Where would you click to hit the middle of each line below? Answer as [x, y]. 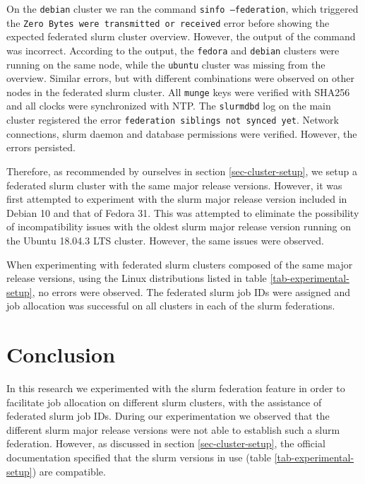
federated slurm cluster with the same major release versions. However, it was [174, 185]
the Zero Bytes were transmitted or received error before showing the [168, 22]
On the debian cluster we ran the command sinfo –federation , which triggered [182, 8]
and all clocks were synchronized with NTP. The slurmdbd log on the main [169, 106]
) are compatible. [69, 471]
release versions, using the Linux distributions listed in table [137, 278]
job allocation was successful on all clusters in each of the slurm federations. [171, 306]
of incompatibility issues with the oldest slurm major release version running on [179, 226]
